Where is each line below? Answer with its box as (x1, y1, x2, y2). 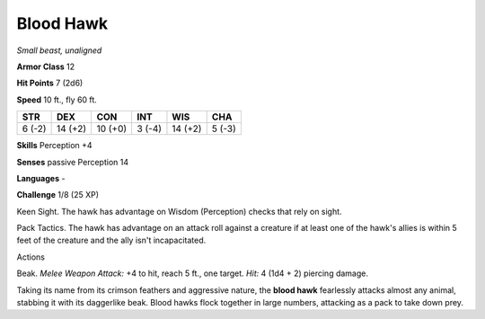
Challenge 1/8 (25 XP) (16, 190, 99, 200)
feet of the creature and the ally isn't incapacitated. (16, 235, 207, 246)
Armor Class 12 (16, 61, 75, 72)
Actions (16, 252, 45, 262)
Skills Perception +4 (16, 140, 93, 151)
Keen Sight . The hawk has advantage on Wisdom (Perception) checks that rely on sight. (16, 206, 342, 217)
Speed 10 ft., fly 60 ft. (16, 94, 98, 105)
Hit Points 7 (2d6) (16, 77, 84, 89)
